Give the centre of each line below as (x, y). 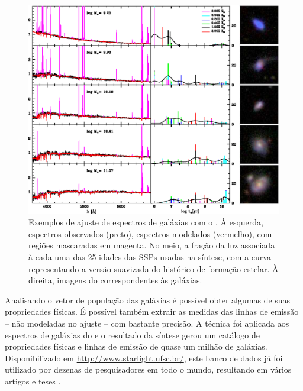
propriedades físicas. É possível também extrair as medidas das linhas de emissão (152, 311)
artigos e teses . (33, 381)
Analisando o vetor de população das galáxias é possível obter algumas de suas (148, 300)
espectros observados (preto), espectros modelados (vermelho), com (150, 233)
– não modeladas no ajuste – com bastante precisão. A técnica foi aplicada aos (147, 323)
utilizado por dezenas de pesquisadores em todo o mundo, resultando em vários (148, 369)
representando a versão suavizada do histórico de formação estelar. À (154, 268)
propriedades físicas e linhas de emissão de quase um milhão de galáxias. (136, 346)
